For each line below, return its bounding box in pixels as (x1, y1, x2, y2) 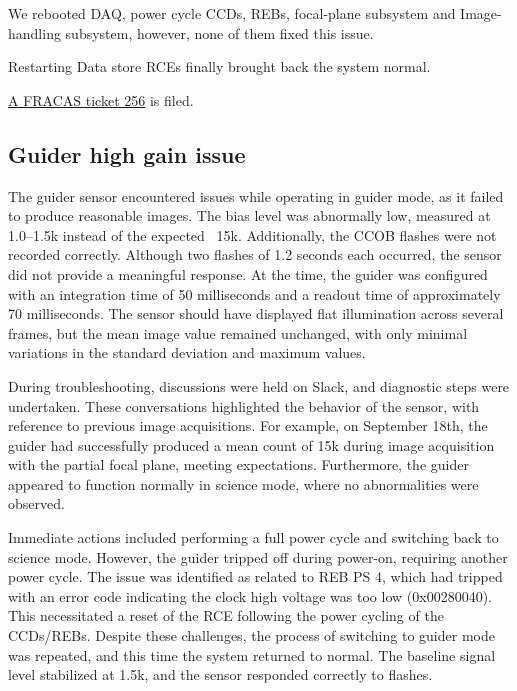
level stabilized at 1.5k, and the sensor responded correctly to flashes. (8, 664, 433, 685)
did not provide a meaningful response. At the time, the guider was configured (8, 263, 488, 284)
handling (8, 22, 61, 43)
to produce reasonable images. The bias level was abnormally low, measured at (8, 205, 491, 226)
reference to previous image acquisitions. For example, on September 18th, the (8, 415, 488, 436)
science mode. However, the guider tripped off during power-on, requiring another (8, 546, 508, 567)
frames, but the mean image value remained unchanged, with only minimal (8, 322, 468, 343)
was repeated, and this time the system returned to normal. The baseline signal (8, 644, 496, 665)
